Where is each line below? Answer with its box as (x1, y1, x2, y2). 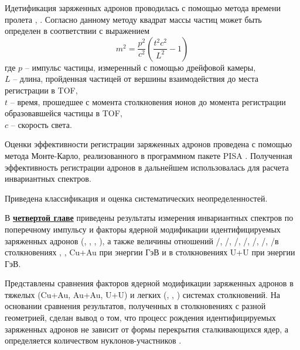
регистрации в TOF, (5, 84, 78, 96)
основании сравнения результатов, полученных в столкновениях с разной (5, 300, 266, 312)
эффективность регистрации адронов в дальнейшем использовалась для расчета (5, 161, 289, 173)
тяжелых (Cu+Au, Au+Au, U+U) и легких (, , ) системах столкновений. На (5, 288, 280, 300)
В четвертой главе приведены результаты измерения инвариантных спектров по (5, 212, 294, 224)
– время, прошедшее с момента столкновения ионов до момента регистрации (10, 95, 286, 108)
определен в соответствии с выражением (5, 25, 150, 37)
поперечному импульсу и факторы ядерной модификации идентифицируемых (5, 223, 281, 235)
